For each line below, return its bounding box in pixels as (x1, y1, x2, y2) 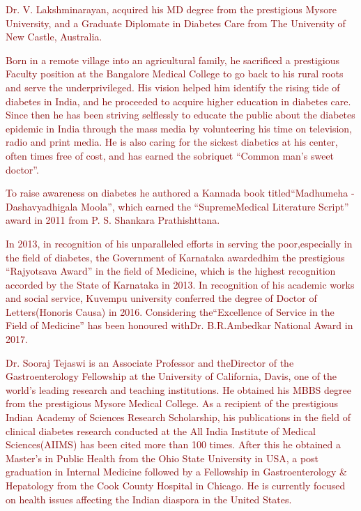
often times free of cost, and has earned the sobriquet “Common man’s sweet (6, 148, 335, 162)
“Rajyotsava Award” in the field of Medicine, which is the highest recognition (6, 264, 336, 278)
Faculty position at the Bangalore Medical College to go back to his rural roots (6, 66, 344, 81)
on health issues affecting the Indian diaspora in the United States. (6, 491, 292, 506)
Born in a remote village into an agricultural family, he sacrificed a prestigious (6, 52, 340, 67)
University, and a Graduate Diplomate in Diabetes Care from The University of (6, 15, 346, 30)
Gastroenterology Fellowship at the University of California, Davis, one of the (6, 369, 337, 383)
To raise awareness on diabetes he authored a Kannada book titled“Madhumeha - (6, 185, 355, 200)
